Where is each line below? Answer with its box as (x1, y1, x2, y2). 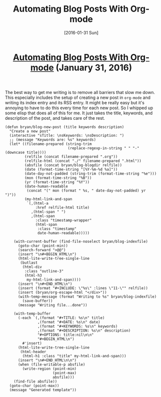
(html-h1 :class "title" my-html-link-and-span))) (22, 353, 127, 358)
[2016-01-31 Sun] (64, 30, 99, 35)
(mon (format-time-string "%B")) (24, 175, 92, 180)
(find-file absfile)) (14, 379, 57, 384)
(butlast (20, 260, 38, 265)
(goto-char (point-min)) (17, 243, 68, 248)
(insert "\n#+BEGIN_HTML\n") (17, 252, 77, 256)
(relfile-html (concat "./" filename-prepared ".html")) (24, 159, 142, 163)
